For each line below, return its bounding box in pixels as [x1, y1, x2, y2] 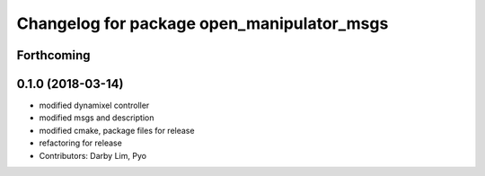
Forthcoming [16, 48, 91, 63]
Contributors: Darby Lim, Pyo [39, 150, 147, 161]
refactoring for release [39, 137, 123, 148]
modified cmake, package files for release [39, 125, 195, 136]
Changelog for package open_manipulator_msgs [16, 13, 389, 33]
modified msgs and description [39, 112, 154, 123]
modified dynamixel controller [39, 100, 150, 111]
